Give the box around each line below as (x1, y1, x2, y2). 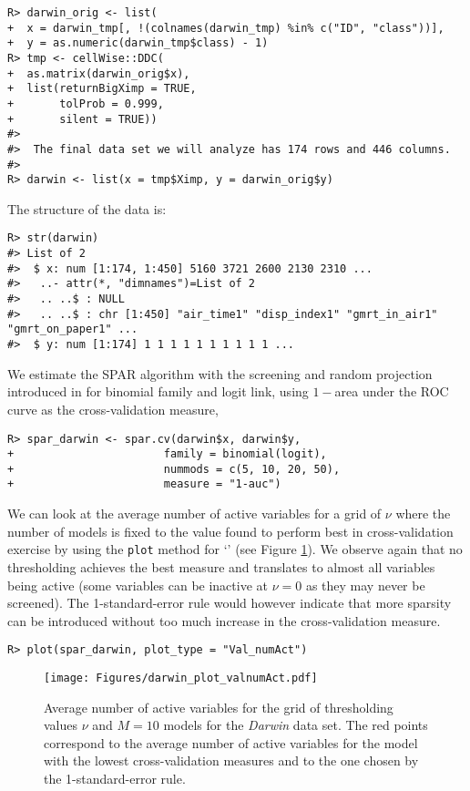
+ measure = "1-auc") (7, 478, 281, 491)
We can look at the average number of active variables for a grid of (7, 504, 382, 523)
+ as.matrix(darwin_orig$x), (7, 67, 190, 80)
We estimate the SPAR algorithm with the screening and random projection (7, 364, 433, 383)
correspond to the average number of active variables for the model (44, 733, 418, 752)
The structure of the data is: (7, 199, 167, 218)
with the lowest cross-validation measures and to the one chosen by (44, 751, 419, 770)
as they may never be (305, 575, 425, 594)
